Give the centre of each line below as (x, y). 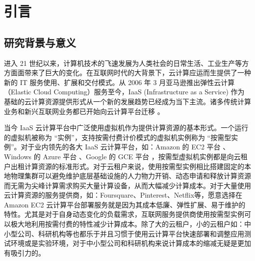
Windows (18, 156)
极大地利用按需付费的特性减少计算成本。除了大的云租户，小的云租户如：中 (131, 224)
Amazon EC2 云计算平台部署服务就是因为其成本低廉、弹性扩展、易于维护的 (125, 204)
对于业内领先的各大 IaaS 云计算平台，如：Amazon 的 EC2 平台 (121, 147)
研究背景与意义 (40, 42)
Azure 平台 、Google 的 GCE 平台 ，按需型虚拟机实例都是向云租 (145, 156)
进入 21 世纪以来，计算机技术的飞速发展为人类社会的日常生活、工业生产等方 (127, 63)
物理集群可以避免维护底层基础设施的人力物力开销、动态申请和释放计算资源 (131, 176)
